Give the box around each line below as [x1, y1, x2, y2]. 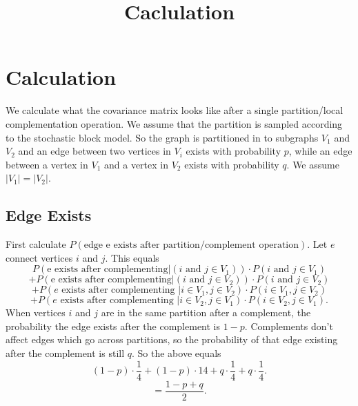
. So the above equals [131, 346, 221, 360]
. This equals [105, 250, 159, 264]
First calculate [6, 237, 66, 251]
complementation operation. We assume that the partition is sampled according [6, 116, 343, 130]
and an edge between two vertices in [18, 144, 171, 158]
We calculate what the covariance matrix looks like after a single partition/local [6, 103, 344, 117]
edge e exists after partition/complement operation [83, 240, 299, 251]
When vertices [6, 305, 66, 320]
